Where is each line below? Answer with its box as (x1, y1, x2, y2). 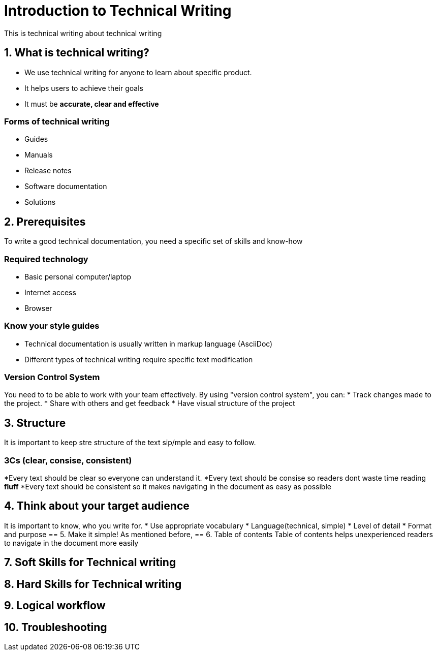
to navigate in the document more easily (4, 538, 139, 547)
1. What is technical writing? (4, 46, 149, 59)
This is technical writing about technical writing (4, 28, 162, 38)
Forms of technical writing (4, 116, 110, 127)
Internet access (24, 288, 76, 297)
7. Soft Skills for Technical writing (4, 556, 176, 569)
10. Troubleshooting (4, 620, 107, 634)
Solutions (24, 198, 56, 207)
